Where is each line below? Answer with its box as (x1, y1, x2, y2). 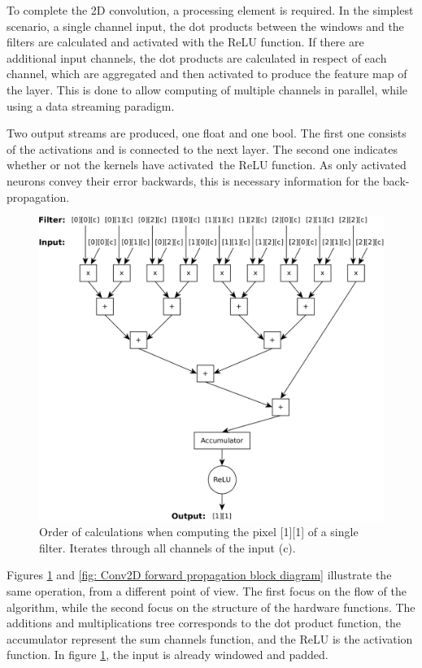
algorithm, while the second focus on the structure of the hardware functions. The (7, 598, 415, 615)
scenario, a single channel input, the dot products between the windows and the (7, 17, 404, 34)
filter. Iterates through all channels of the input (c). (39, 539, 296, 556)
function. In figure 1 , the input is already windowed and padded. (7, 646, 328, 663)
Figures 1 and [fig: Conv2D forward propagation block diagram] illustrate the (7, 566, 392, 583)
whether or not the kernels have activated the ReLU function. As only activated (7, 156, 407, 173)
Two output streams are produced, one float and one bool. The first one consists (7, 124, 407, 142)
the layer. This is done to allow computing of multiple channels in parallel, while (7, 81, 408, 98)
